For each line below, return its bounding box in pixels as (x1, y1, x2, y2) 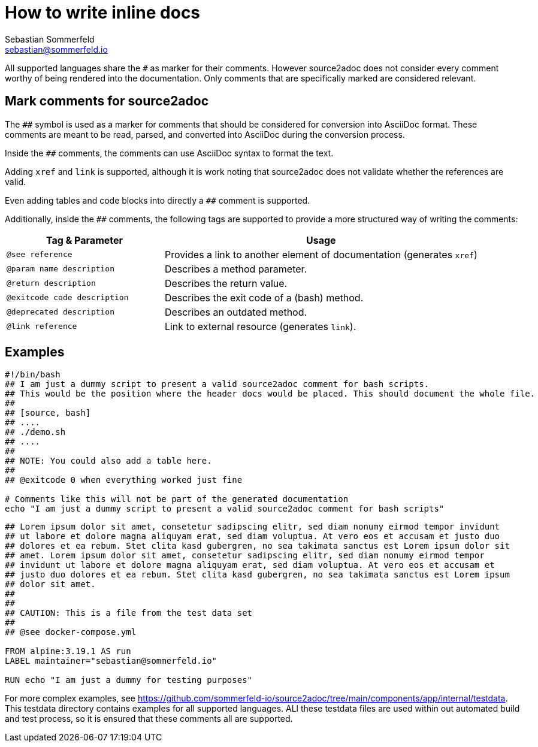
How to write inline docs (5, 2, 201, 23)
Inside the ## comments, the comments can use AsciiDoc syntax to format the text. (5, 147, 334, 158)
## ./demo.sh (5, 427, 66, 437)
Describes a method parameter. (164, 262, 307, 275)
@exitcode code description (7, 293, 129, 303)
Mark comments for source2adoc (5, 93, 209, 109)
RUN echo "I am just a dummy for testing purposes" (5, 675, 253, 685)
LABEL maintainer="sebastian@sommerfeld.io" (5, 656, 217, 666)
